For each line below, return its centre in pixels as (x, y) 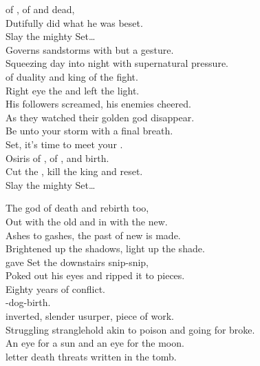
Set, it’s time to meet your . (64, 144)
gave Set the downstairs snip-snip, (77, 262)
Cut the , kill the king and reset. (74, 171)
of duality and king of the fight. (72, 76)
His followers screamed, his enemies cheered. (98, 104)
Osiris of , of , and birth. (57, 157)
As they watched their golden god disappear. (100, 117)
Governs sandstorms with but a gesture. (90, 49)
